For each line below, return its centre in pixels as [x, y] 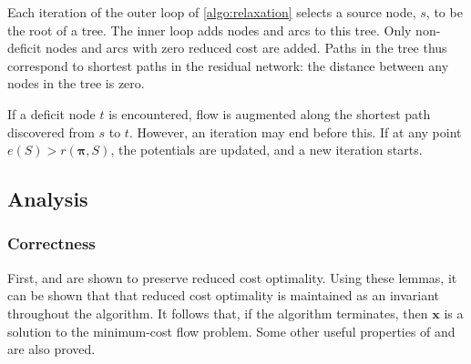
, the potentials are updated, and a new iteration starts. [266, 150]
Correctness [51, 243]
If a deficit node [51, 113]
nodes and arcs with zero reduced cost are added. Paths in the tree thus [246, 48]
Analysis [48, 199]
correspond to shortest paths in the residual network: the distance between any [228, 65]
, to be [444, 12]
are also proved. [51, 349]
